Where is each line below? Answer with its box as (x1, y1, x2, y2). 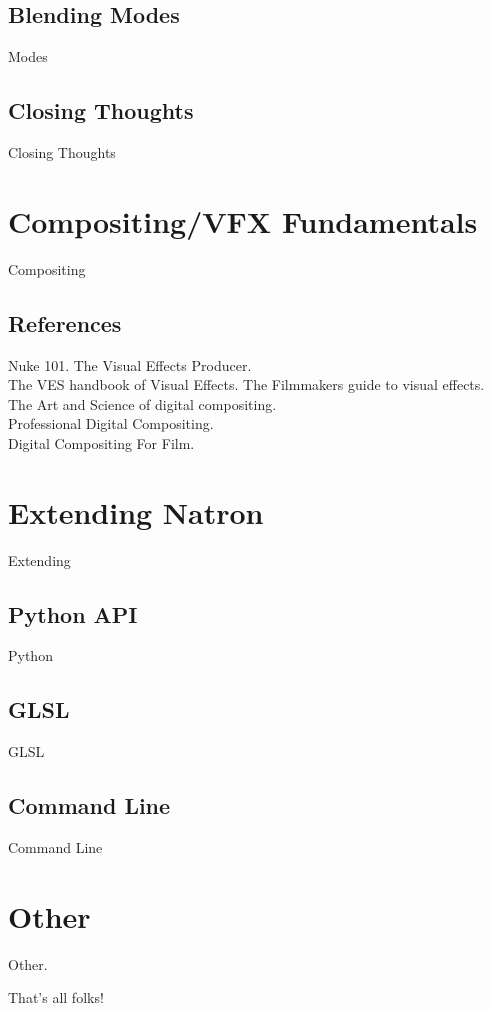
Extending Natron (8, 491, 264, 532)
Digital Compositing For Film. (8, 432, 195, 453)
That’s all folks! (8, 987, 104, 1008)
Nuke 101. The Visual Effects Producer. (8, 354, 252, 375)
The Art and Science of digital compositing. (8, 393, 277, 414)
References (8, 307, 122, 338)
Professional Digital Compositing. (8, 413, 214, 434)
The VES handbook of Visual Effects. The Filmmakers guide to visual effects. (8, 374, 485, 395)
